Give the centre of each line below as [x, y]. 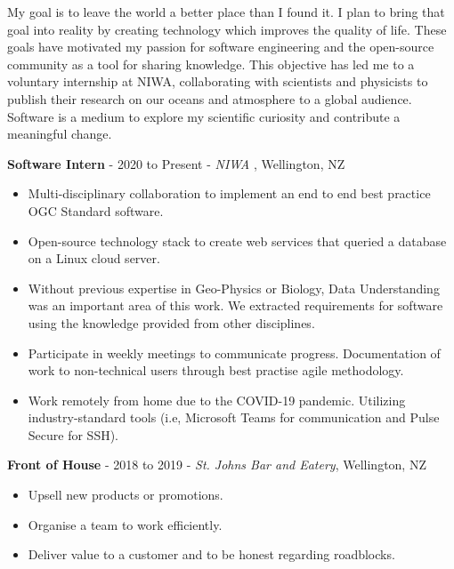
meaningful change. [60, 134]
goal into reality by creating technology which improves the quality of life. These [227, 29]
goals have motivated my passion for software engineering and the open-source [221, 47]
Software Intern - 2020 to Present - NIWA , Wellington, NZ [176, 163]
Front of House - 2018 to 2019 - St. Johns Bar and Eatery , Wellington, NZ [217, 465]
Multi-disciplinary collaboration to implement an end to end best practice [229, 193]
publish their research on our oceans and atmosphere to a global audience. [210, 98]
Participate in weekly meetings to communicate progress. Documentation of [234, 353]
